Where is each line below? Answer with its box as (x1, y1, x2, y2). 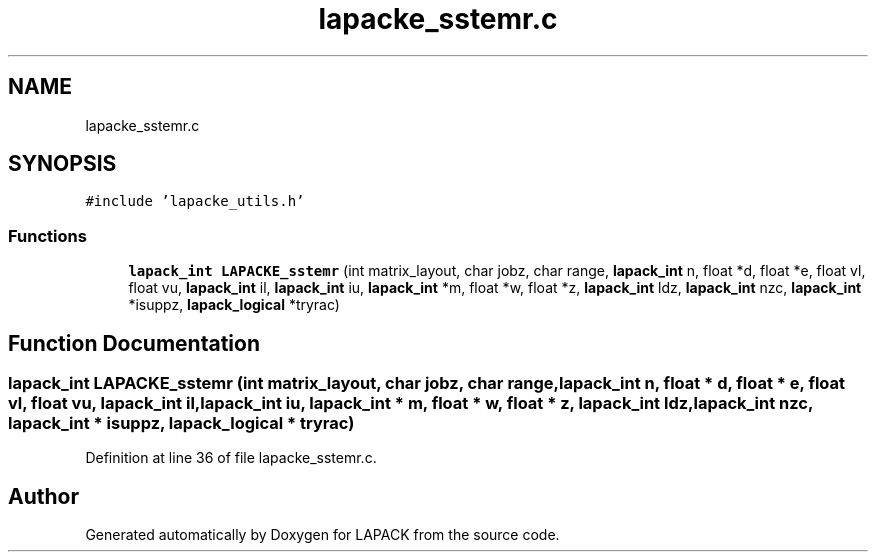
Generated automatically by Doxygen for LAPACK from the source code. (85, 526, 560, 544)
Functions (8, 225, 87, 246)
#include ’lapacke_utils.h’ (85, 193, 305, 210)
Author (8, 483, 79, 509)
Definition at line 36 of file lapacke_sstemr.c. (85, 449, 377, 467)
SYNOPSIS (8, 151, 117, 177)
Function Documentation (8, 330, 260, 356)
